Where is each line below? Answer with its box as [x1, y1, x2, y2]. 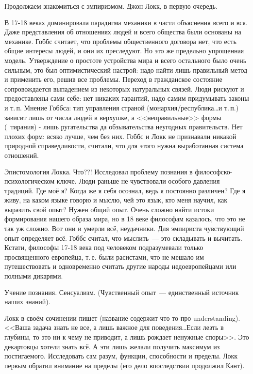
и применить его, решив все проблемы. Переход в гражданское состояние [4, 74, 222, 84]
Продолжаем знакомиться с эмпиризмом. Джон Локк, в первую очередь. [4, 1, 218, 11]
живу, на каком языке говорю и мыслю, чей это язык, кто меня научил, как [4, 195, 228, 205]
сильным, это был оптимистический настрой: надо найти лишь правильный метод [4, 64, 248, 75]
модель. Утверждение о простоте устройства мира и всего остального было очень [4, 55, 247, 65]
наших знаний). [4, 296, 51, 307]
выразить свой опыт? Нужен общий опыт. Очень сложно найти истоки [4, 204, 214, 214]
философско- [195, 166, 233, 176]
